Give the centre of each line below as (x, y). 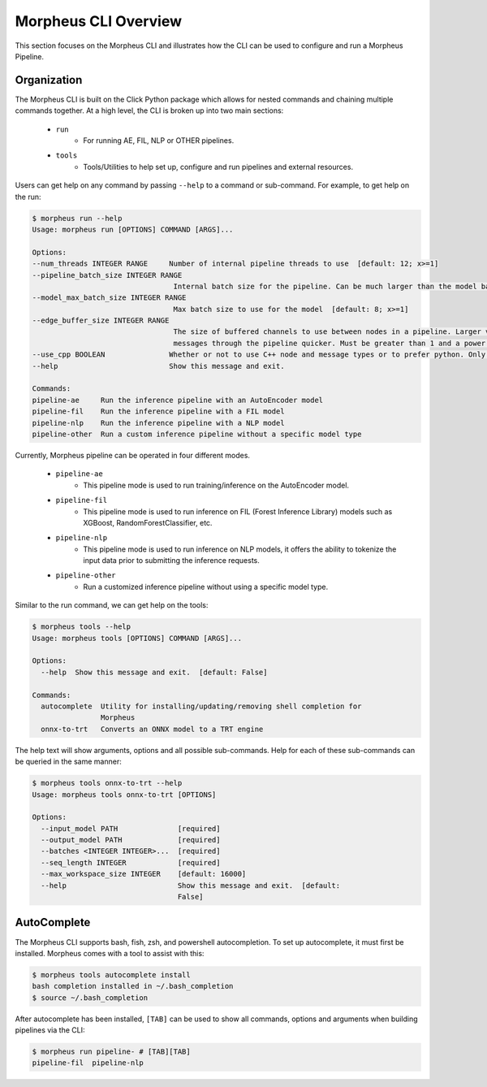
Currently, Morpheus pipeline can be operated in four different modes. (133, 455)
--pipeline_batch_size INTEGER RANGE (107, 275)
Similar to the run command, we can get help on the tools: (112, 605)
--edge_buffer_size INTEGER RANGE (101, 320)
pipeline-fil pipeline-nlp (88, 1063)
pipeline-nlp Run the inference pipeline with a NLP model (158, 423)
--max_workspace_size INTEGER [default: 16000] (144, 874)
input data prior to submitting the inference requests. (171, 561)
